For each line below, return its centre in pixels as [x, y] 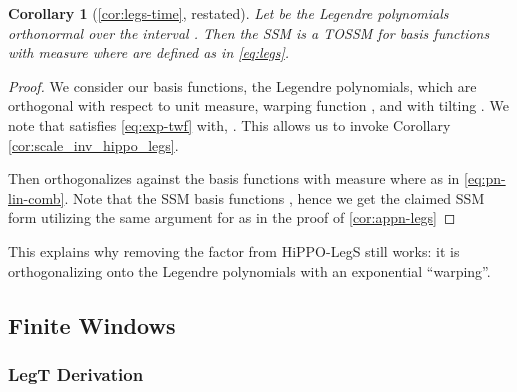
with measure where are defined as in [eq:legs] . [149, 52]
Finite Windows [92, 324]
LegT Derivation [76, 373]
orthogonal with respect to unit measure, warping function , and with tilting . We [258, 105]
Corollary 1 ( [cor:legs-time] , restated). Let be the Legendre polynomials [228, 13]
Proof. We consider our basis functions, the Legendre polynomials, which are [242, 85]
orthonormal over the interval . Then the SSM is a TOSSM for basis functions [249, 32]
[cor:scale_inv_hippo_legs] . [93, 144]
